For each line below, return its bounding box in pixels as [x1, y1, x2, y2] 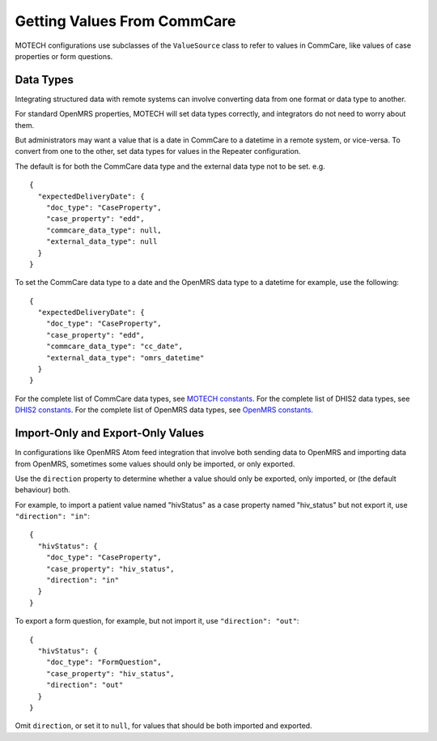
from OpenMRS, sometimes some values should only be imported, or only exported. [15, 458, 295, 469]
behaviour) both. [15, 485, 70, 495]
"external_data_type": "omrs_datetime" [45, 353, 205, 362]
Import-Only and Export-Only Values [15, 426, 205, 441]
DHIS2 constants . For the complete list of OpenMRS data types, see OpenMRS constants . [15, 405, 313, 415]
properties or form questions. [15, 51, 113, 61]
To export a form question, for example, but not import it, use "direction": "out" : [15, 616, 299, 626]
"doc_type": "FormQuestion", [45, 658, 162, 667]
